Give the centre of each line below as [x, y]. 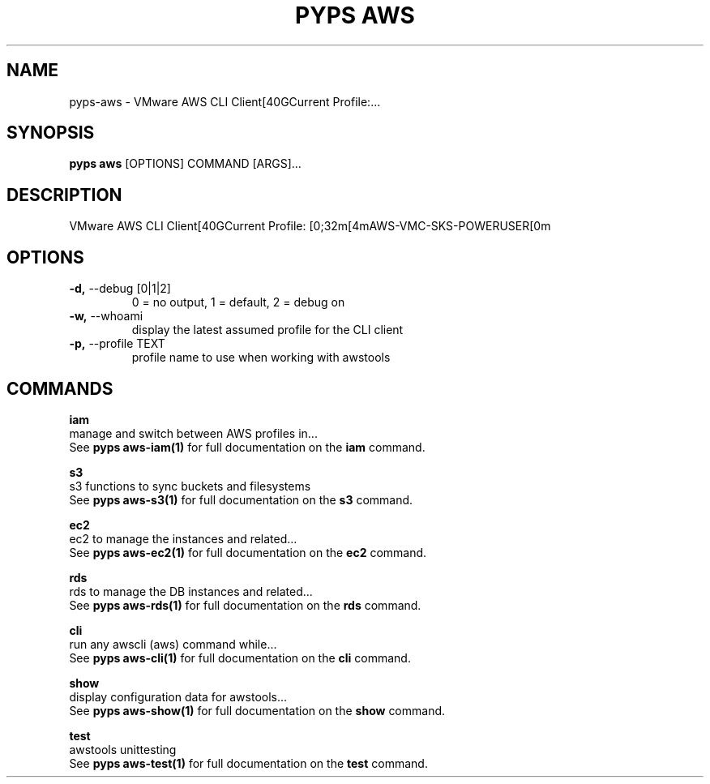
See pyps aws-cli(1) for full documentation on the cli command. [240, 658]
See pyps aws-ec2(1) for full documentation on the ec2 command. [248, 552]
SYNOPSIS [51, 133]
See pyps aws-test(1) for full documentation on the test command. [248, 763]
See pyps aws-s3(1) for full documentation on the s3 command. [241, 499]
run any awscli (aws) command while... [173, 644]
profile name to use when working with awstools [261, 358]
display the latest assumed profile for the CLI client [267, 330]
